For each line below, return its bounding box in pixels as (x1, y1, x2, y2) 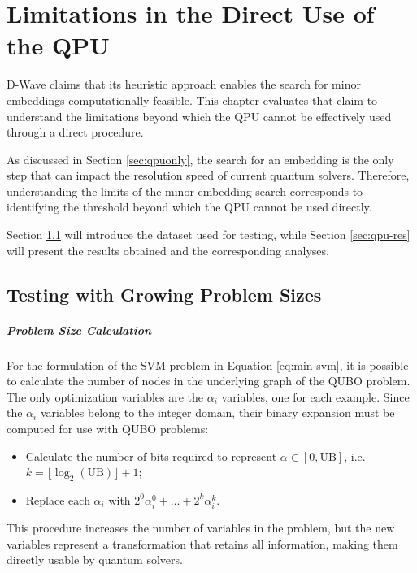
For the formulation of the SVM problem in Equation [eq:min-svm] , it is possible (7, 356, 409, 373)
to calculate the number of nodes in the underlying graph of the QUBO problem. (7, 372, 410, 389)
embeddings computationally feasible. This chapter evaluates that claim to (7, 91, 378, 108)
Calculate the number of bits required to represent (25, 447, 277, 464)
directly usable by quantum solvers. (7, 551, 183, 568)
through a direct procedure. (7, 124, 144, 141)
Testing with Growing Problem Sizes (7, 281, 322, 306)
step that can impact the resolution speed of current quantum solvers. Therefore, (7, 167, 410, 184)
